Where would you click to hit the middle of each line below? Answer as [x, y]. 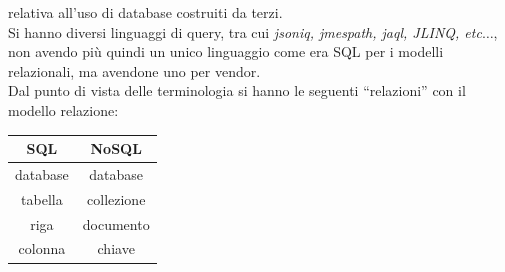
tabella [42, 198]
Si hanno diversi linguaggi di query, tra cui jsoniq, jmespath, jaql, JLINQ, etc [245, 31]
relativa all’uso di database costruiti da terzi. [145, 12]
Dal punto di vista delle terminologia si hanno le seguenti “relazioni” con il [237, 90]
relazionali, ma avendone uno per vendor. [134, 70]
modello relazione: [63, 109]
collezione [116, 198]
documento [116, 223]
